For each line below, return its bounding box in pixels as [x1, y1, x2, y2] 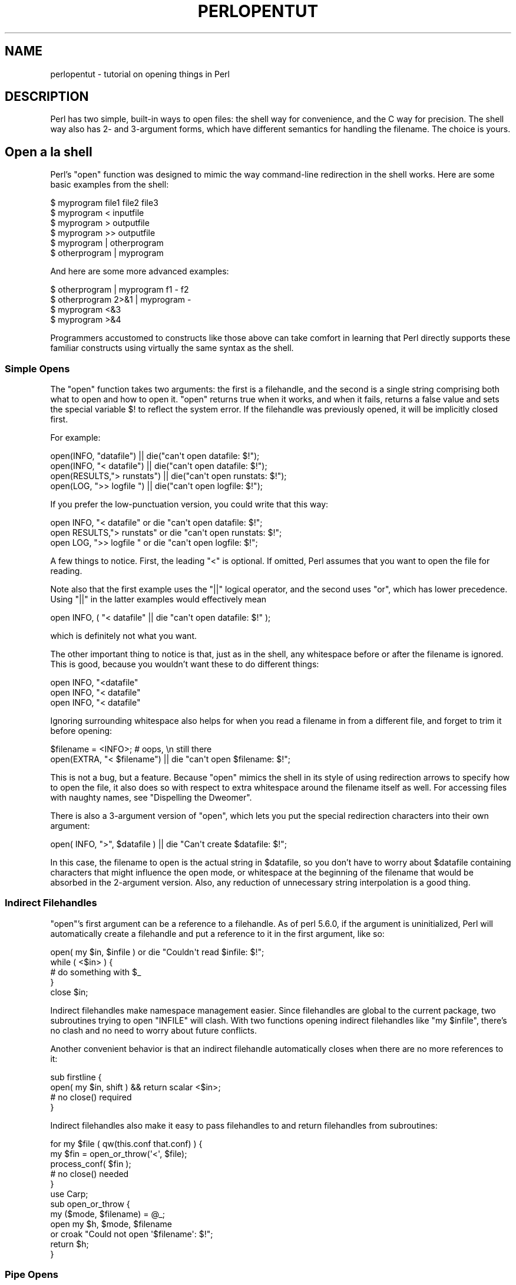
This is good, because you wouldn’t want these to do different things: [50, 659, 319, 670]
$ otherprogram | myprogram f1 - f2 [50, 284, 189, 295]
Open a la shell [5, 144, 92, 159]
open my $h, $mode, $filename [50, 1218, 172, 1229]
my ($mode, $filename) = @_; [50, 1208, 166, 1219]
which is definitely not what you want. [50, 631, 197, 641]
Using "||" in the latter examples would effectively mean [50, 594, 267, 605]
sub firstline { [50, 1071, 102, 1082]
